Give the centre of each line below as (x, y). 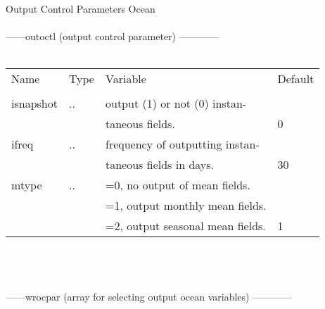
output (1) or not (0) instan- (176, 103)
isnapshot (34, 103)
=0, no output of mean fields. (178, 185)
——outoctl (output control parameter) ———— (112, 36)
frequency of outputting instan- (182, 144)
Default (296, 79)
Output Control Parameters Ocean (81, 8)
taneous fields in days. (160, 165)
